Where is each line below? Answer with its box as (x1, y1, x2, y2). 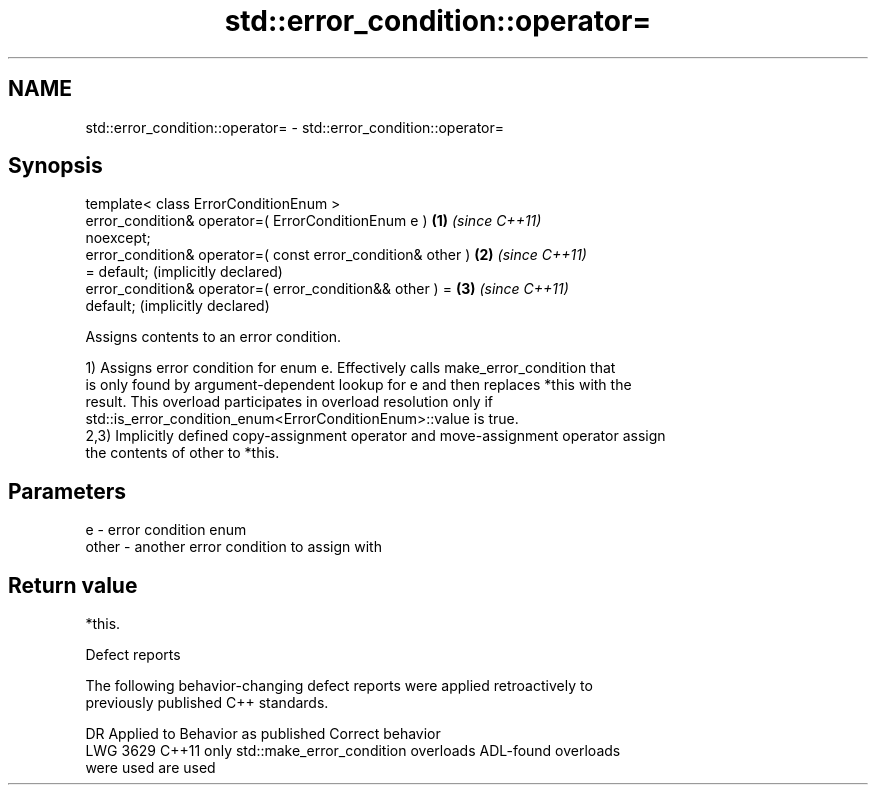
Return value (8, 572, 138, 598)
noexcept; (85, 229, 151, 247)
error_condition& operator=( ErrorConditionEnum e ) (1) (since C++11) (85, 212, 542, 230)
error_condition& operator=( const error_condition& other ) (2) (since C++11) (85, 246, 587, 264)
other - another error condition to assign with (85, 538, 382, 556)
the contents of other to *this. (85, 444, 280, 462)
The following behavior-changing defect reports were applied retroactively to (85, 677, 593, 695)
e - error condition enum (85, 521, 247, 539)
